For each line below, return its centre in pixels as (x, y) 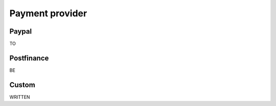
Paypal (21, 31)
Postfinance (29, 58)
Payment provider (48, 13)
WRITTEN (20, 97)
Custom (22, 85)
